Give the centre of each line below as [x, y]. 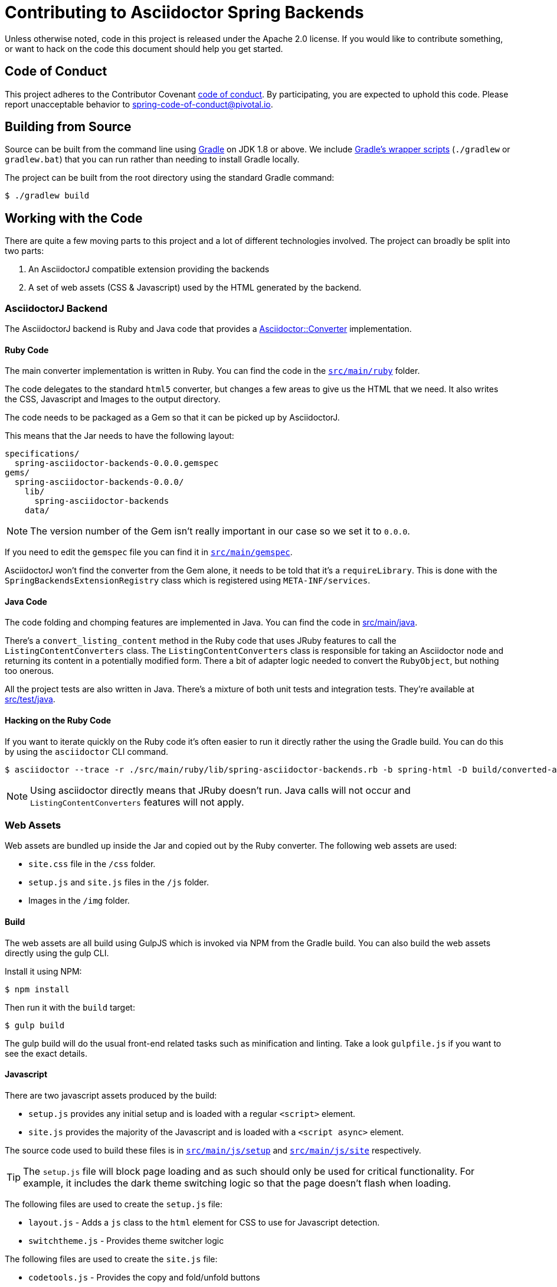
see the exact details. [46, 1053]
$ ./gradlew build [47, 196]
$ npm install [37, 989]
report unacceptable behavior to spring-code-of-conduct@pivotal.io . [139, 104]
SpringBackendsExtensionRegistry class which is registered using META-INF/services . [188, 581]
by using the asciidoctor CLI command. [87, 751]
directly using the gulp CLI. [57, 953]
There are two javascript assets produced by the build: [111, 1095]
